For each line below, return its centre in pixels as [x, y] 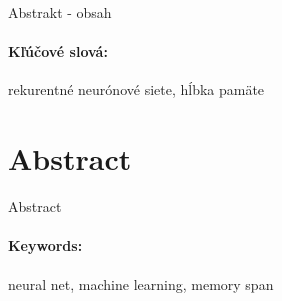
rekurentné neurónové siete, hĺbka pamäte [136, 89]
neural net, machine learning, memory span [141, 283]
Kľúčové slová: [58, 51]
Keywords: [45, 245]
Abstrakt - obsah [60, 12]
